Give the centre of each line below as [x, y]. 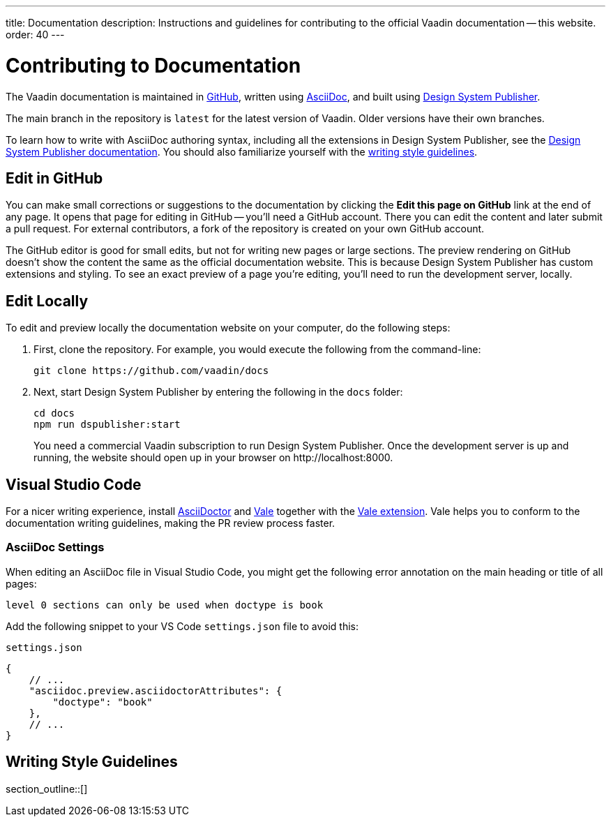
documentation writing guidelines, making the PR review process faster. [171, 523]
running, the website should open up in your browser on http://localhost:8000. [213, 458]
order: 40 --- [35, 35]
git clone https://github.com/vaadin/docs [151, 371]
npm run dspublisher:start [107, 425]
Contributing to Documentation [153, 65]
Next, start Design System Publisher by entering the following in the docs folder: [218, 392]
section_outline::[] [47, 789]
